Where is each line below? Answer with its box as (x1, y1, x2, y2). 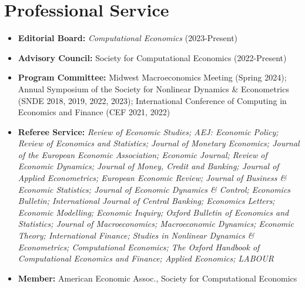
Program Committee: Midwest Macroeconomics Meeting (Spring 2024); (18, 71, 287, 83)
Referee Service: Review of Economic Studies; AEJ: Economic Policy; (18, 125, 279, 138)
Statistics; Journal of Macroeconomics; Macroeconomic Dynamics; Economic (18, 217, 294, 230)
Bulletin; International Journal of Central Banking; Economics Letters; (18, 195, 275, 207)
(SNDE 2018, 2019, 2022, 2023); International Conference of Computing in (18, 94, 287, 106)
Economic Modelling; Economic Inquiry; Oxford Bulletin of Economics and (18, 206, 289, 218)
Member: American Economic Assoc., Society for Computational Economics (18, 272, 297, 284)
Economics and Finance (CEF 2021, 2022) (18, 106, 170, 118)
